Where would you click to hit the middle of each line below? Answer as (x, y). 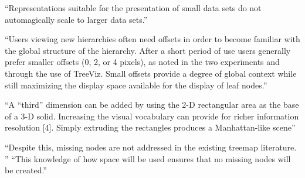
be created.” (26, 170)
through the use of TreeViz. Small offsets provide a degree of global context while (151, 73)
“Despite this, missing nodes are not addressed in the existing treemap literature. (151, 147)
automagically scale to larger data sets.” (76, 19)
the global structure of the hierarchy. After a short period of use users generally (148, 50)
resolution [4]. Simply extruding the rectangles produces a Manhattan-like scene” (150, 127)
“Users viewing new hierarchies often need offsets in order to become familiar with (152, 39)
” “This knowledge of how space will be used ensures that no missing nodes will (148, 158)
